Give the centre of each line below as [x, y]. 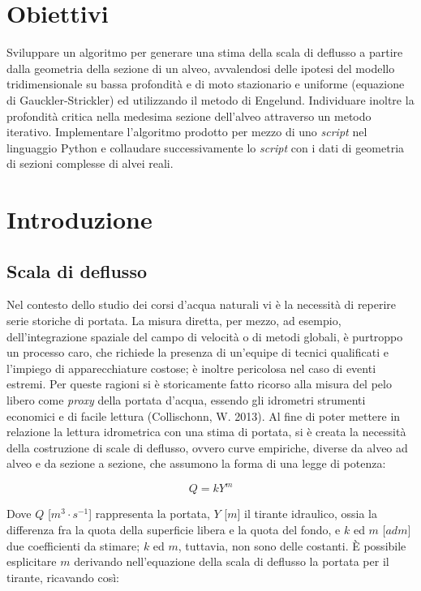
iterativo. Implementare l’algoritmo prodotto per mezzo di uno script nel [187, 132]
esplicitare [32, 561]
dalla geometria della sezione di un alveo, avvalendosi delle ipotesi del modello [201, 68]
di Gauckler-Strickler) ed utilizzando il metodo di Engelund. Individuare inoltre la [210, 99]
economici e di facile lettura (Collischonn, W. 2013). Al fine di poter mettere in [204, 415]
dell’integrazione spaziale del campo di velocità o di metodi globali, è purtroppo [205, 336]
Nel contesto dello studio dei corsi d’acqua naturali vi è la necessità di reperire [202, 304]
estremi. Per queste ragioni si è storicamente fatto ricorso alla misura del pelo [199, 384]
